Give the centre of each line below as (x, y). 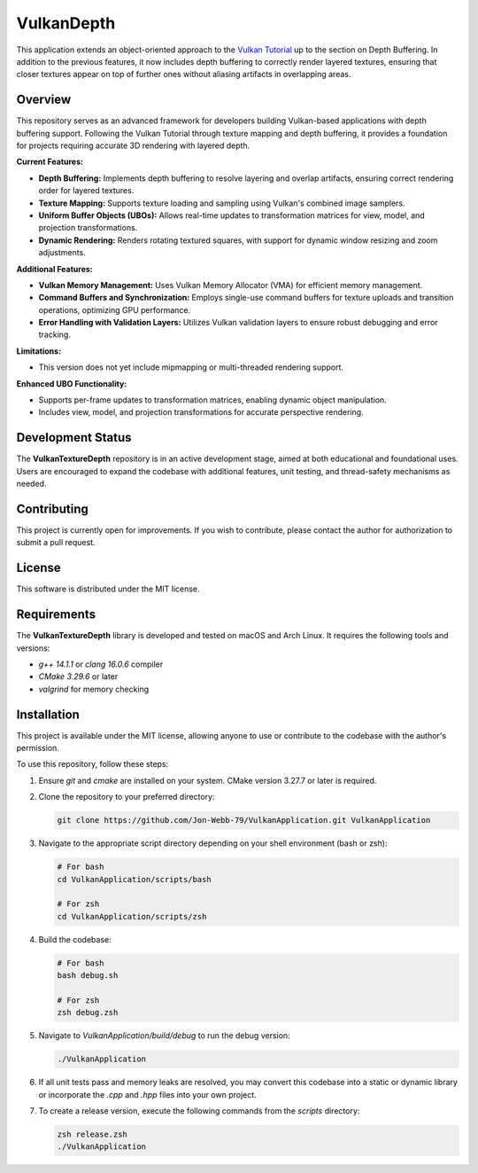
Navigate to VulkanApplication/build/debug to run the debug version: (165, 1036)
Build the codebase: (75, 939)
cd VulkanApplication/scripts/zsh (132, 916)
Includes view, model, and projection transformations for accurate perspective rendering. (201, 412)
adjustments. (62, 253)
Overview (44, 100)
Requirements (56, 615)
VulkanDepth (66, 23)
